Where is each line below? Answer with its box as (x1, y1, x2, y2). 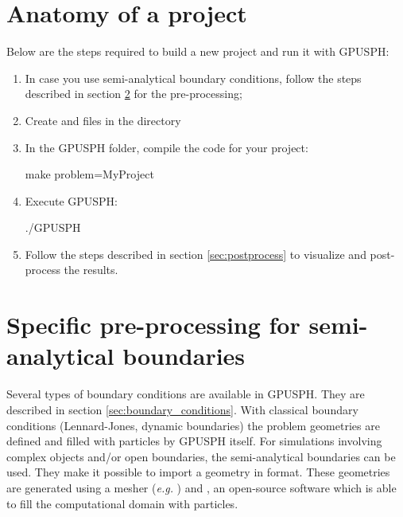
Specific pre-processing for (6, 308, 300, 341)
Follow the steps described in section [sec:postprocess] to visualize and (25, 245, 366, 262)
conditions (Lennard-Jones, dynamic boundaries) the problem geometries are (6, 417, 380, 433)
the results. (64, 261, 118, 278)
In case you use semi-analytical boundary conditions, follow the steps (25, 69, 362, 86)
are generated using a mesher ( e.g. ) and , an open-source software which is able (6, 479, 397, 495)
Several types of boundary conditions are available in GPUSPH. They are (6, 386, 365, 402)
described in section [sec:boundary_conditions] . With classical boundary (6, 401, 358, 417)
